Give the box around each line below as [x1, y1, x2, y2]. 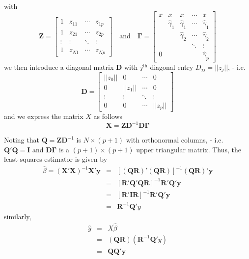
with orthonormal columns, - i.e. [126, 135, 223, 145]
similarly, [4, 211, 31, 221]
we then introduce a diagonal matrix [4, 62, 114, 72]
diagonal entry [150, 62, 194, 72]
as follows [93, 111, 122, 121]
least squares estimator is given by [4, 154, 108, 164]
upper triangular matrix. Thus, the [136, 144, 242, 154]
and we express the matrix [4, 111, 83, 121]
